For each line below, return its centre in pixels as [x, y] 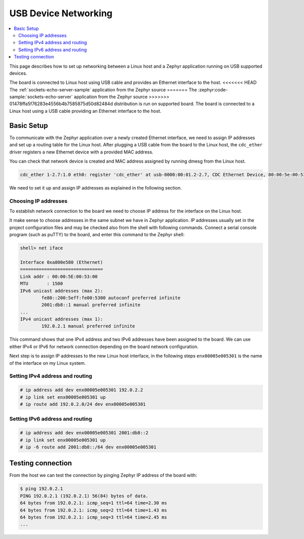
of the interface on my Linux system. [48, 363]
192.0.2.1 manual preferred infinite [88, 326]
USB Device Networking [61, 13]
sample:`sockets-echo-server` [41, 97]
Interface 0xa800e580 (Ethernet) [62, 262]
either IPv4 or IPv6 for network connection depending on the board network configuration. [104, 346]
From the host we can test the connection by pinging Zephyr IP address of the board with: [103, 475]
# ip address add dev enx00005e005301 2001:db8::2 [84, 433]
